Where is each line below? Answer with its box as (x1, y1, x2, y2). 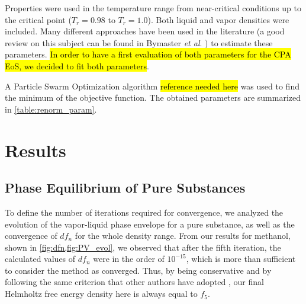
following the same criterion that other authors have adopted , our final (5, 276, 264, 288)
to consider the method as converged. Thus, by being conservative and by (5, 264, 272, 276)
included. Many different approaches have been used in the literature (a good (5, 25, 285, 37)
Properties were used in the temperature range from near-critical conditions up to (5, 2, 301, 14)
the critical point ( (5, 13, 72, 25)
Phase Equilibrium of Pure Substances (5, 178, 246, 197)
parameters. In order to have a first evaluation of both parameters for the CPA (5, 48, 291, 60)
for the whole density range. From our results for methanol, (75, 229, 291, 242)
